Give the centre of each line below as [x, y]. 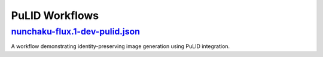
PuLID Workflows [55, 15]
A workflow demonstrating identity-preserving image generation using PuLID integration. [121, 46]
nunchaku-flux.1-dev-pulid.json [76, 31]
